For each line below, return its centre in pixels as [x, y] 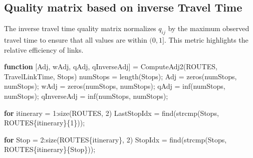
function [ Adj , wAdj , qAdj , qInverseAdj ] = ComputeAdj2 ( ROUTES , [111, 66]
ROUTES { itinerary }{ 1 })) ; [45, 123]
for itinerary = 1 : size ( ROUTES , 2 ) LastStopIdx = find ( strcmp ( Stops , [111, 113]
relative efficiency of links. [44, 49]
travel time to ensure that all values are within [76, 40]
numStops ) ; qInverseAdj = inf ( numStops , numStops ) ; [86, 96]
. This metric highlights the [206, 40]
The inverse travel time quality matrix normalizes [80, 28]
